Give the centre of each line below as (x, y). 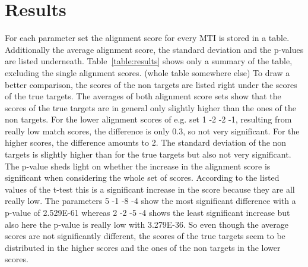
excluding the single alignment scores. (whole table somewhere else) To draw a (147, 72)
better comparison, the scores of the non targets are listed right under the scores (151, 84)
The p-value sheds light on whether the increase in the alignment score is (138, 166)
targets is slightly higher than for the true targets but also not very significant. (148, 154)
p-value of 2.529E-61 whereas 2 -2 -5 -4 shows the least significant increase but (147, 213)
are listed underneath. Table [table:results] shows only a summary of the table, (149, 61)
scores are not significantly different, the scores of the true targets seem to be (145, 236)
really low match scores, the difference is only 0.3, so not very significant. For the (152, 131)
